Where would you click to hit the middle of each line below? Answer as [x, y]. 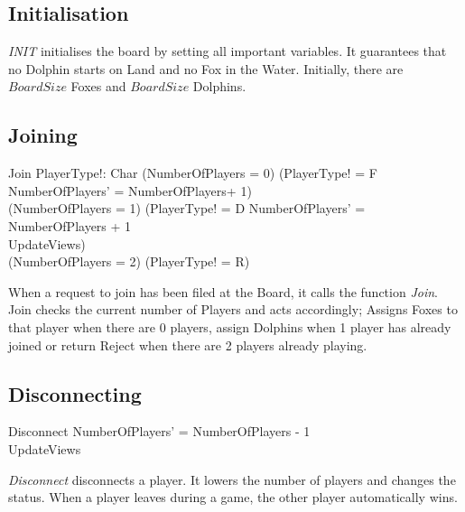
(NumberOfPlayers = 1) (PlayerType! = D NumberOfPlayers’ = [187, 208]
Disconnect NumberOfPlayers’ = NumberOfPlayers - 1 [159, 431]
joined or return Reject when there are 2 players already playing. [188, 344]
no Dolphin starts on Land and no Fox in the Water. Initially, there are [206, 68]
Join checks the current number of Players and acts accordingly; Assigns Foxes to [233, 309]
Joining [43, 135]
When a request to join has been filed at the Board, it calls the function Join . [223, 291]
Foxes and [98, 86]
